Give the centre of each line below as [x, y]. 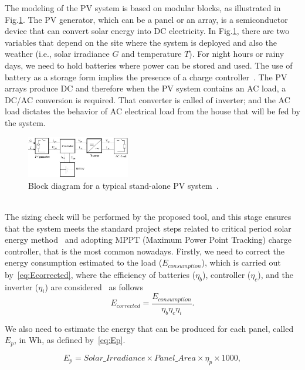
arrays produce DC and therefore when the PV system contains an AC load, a [145, 88]
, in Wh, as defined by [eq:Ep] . [70, 340]
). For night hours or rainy [237, 54]
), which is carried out [241, 262]
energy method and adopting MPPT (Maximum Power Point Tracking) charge [148, 240]
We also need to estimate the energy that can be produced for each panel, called [149, 328]
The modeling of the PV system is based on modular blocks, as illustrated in [143, 8]
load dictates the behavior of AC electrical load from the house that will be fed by [152, 111]
